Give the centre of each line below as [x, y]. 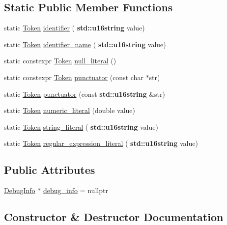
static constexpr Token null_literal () [60, 61]
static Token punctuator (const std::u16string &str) [85, 94]
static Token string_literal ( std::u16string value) [81, 127]
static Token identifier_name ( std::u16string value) [85, 44]
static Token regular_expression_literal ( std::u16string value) [101, 143]
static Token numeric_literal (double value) [70, 110]
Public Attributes [50, 170]
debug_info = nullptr [75, 190]
